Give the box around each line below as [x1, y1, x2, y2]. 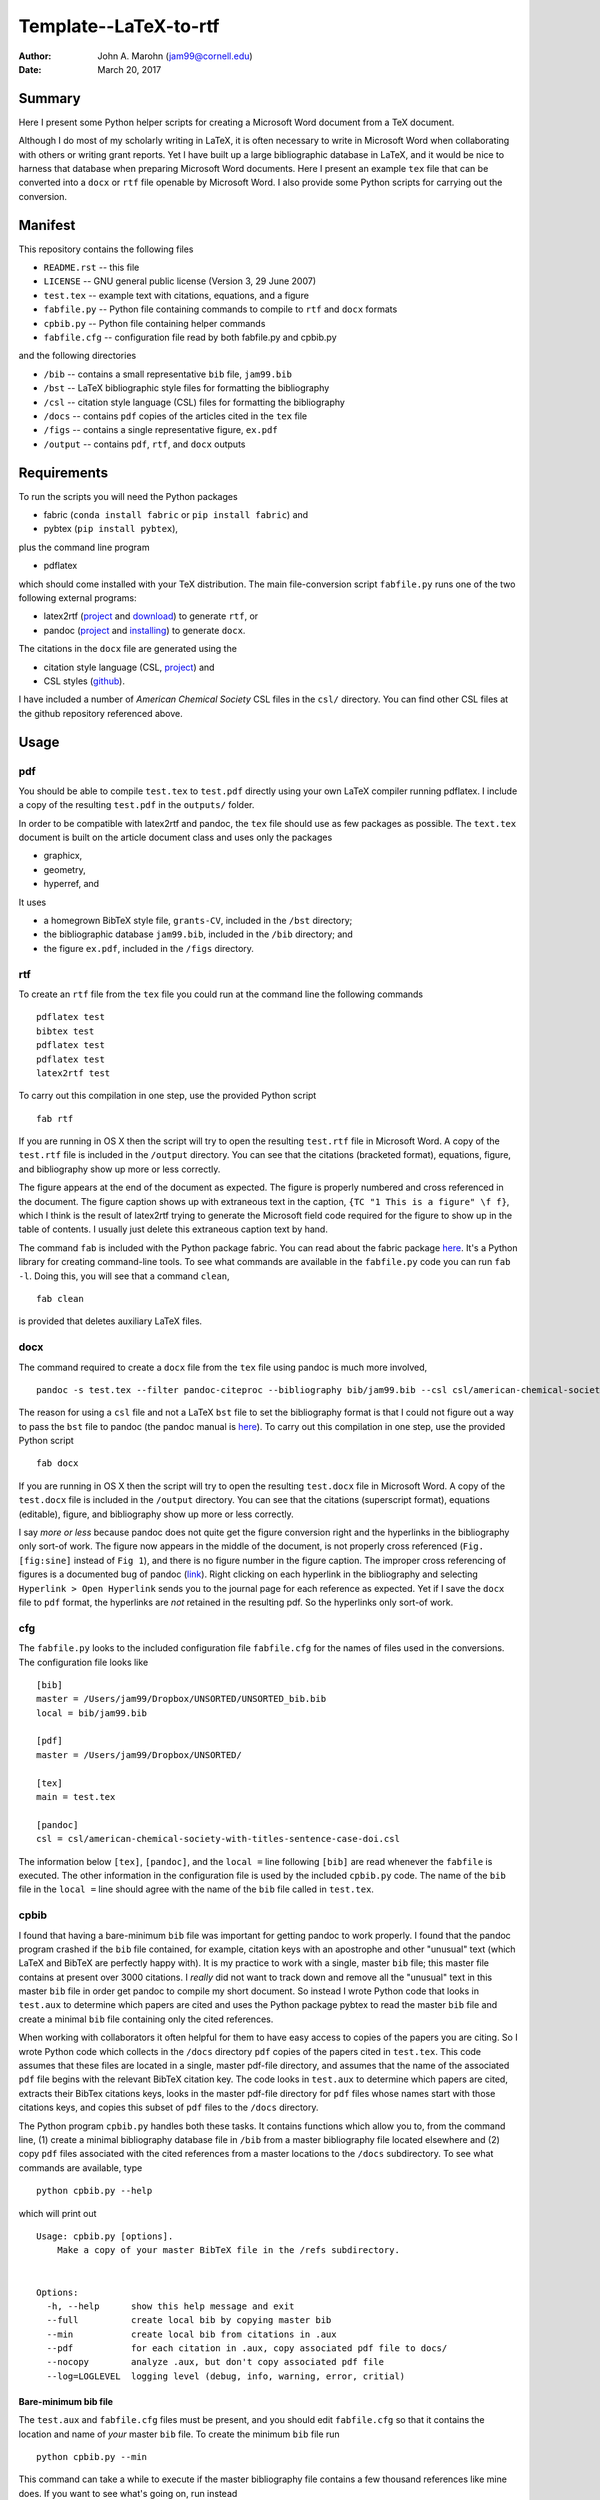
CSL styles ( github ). [43, 675, 125, 687]
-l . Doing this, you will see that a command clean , [18, 1270, 230, 1282]
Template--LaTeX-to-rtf [18, 15, 220, 37]
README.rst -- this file [43, 261, 140, 274]
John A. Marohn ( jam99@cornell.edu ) [97, 50, 254, 62]
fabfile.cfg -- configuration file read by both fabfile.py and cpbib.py [43, 331, 337, 344]
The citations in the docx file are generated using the [18, 643, 237, 655]
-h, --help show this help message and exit [46, 2300, 295, 2312]
